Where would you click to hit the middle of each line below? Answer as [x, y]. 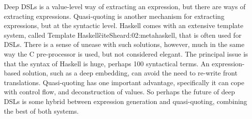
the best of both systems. [41, 111]
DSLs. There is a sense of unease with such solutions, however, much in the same [124, 44]
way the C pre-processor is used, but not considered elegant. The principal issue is [126, 53]
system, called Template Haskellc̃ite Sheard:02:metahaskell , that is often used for [123, 35]
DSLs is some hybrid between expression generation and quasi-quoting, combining [126, 101]
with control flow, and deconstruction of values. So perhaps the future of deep [119, 92]
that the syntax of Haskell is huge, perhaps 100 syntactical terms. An [107, 63]
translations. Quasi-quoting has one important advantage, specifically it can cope [124, 82]
